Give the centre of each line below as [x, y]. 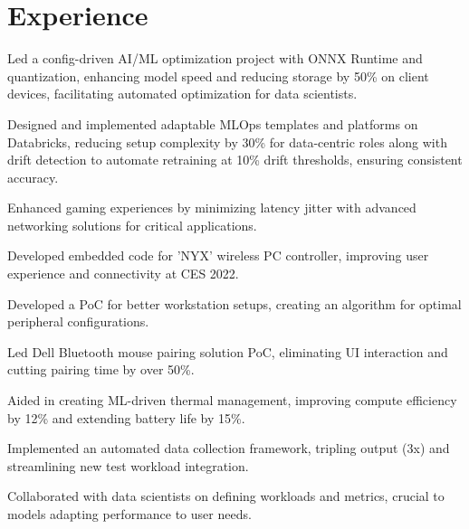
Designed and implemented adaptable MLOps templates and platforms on [213, 123]
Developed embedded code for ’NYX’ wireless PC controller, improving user [218, 255]
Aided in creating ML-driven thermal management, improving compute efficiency [232, 400]
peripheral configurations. [78, 321]
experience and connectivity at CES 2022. [123, 274]
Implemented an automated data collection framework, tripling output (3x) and [229, 448]
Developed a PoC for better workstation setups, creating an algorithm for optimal [234, 303]
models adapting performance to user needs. [129, 514]
